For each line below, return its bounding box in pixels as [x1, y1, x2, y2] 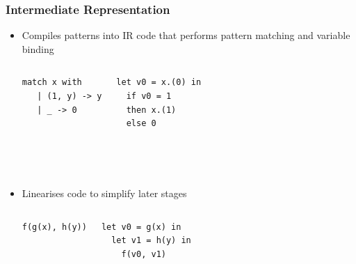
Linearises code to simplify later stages [22, 185, 187, 200]
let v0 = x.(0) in [116, 77, 202, 88]
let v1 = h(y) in [111, 235, 191, 246]
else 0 [126, 118, 156, 129]
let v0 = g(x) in [101, 222, 181, 232]
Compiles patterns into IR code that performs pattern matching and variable [22, 28, 350, 42]
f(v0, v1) [121, 249, 166, 259]
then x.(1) [126, 104, 177, 115]
